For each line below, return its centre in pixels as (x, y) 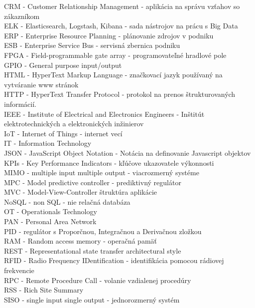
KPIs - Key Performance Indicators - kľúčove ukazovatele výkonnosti (109, 162)
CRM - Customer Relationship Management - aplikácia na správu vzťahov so (122, 6)
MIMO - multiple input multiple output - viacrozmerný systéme (102, 172)
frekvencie (19, 270)
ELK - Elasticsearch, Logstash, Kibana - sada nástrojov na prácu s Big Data (121, 26)
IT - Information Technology (48, 143)
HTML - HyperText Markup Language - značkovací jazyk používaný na (113, 75)
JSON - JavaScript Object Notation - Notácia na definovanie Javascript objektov (127, 153)
